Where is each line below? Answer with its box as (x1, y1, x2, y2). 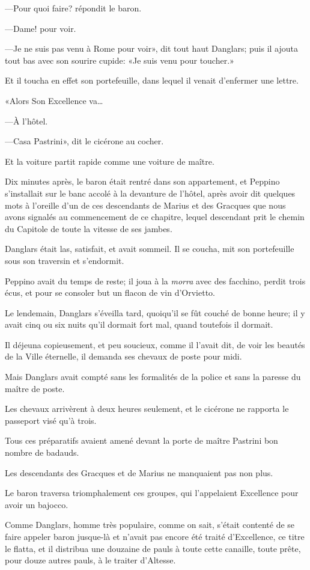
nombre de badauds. (5, 446, 79, 459)
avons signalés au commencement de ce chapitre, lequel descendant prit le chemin (5, 210, 305, 223)
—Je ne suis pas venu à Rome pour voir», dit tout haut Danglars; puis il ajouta (5, 42, 299, 55)
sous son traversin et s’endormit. (5, 254, 124, 266)
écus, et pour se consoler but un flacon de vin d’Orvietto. (5, 286, 215, 299)
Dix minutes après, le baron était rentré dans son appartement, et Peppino (5, 175, 280, 188)
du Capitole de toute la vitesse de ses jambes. (5, 222, 172, 234)
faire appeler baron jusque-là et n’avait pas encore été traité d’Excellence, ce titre (5, 530, 305, 542)
